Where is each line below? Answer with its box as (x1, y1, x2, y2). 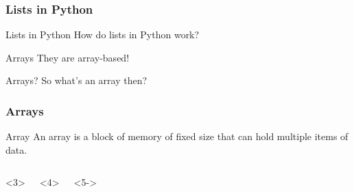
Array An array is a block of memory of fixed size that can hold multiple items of (5, 129, 349, 143)
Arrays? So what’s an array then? (5, 73, 147, 87)
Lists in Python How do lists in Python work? (5, 27, 200, 42)
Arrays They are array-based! (5, 50, 130, 64)
